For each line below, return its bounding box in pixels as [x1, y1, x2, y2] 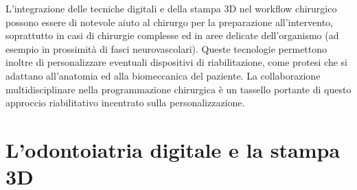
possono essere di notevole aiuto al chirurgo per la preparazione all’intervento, [5, 14, 333, 29]
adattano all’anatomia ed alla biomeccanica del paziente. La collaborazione [5, 68, 321, 82]
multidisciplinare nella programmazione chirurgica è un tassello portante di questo [5, 82, 352, 96]
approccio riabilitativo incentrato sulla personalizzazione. [5, 95, 245, 110]
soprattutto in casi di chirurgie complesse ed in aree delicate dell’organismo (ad [5, 28, 339, 43]
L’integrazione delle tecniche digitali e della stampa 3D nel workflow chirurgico [5, 1, 337, 15]
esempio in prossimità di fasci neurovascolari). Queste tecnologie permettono [5, 41, 327, 56]
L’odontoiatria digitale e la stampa [5, 135, 341, 163]
